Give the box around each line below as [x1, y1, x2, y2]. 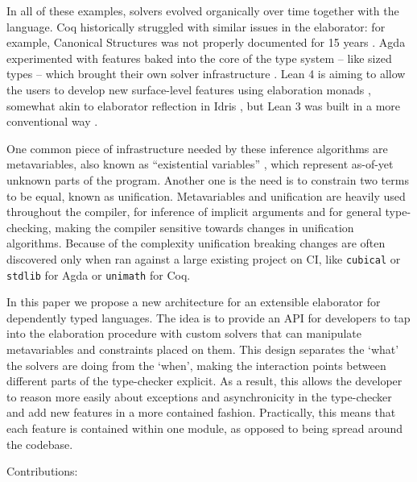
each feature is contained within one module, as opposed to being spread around [6, 419, 403, 436]
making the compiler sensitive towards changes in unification [55, 218, 354, 235]
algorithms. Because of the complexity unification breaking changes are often [6, 235, 386, 251]
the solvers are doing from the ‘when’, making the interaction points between [6, 356, 386, 373]
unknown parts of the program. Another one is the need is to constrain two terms [6, 171, 409, 188]
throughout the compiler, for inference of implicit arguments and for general [6, 203, 382, 220]
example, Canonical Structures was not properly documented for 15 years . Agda [6, 34, 406, 51]
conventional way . [6, 113, 98, 130]
